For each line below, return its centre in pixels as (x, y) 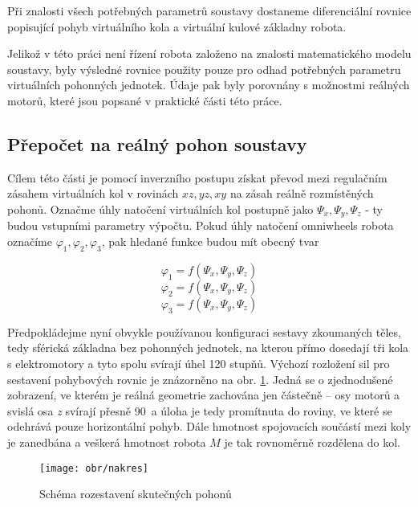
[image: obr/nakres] (94, 468)
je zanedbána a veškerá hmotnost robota (107, 442)
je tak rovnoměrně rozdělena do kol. (312, 442)
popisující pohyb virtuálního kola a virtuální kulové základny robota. (177, 26)
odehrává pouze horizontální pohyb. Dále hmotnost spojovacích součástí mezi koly (209, 426)
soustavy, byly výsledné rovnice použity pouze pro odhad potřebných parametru (204, 69)
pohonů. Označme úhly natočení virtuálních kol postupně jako (160, 209)
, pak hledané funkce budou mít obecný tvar (210, 241)
